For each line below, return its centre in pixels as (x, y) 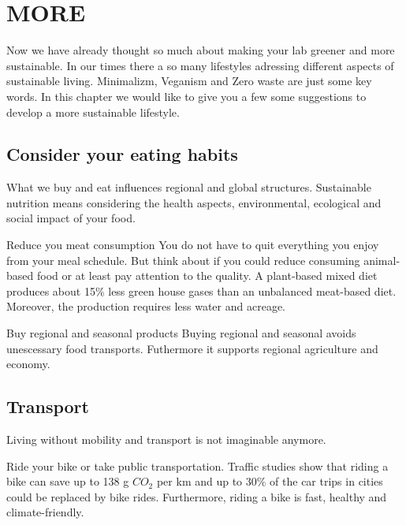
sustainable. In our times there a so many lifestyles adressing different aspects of (200, 65)
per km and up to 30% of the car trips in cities (270, 481)
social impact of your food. (71, 218)
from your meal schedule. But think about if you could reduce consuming (183, 260)
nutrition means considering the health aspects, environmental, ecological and (194, 202)
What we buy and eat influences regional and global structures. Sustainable (189, 187)
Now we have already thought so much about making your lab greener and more (201, 50)
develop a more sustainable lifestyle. (93, 112)
